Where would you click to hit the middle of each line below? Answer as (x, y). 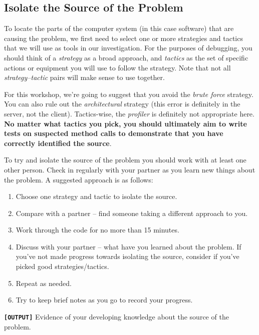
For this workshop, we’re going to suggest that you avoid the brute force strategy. (129, 94)
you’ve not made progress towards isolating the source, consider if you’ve (127, 256)
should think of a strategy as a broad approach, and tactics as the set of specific (126, 57)
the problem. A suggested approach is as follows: (79, 179)
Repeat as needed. (44, 283)
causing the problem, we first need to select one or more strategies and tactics (123, 38)
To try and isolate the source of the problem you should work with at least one (125, 160)
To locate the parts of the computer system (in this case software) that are (119, 28)
